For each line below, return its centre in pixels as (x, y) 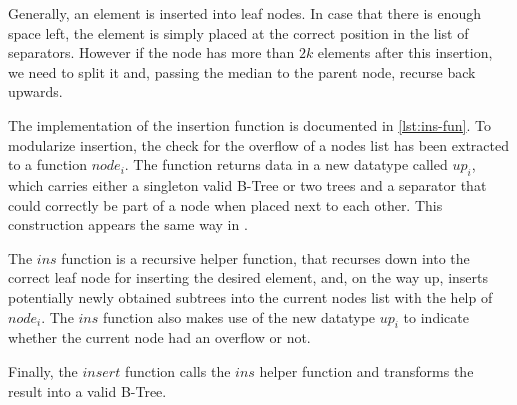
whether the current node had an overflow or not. (159, 337)
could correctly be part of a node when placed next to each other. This (225, 204)
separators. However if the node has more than (151, 52)
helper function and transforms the (366, 370)
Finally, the (43, 370)
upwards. (35, 91)
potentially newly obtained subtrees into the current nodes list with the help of (250, 296)
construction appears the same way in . (128, 224)
